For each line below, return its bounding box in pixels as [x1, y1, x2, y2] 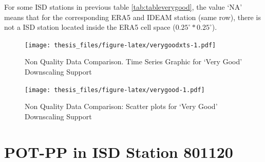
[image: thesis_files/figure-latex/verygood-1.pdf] [25, 86, 205, 94]
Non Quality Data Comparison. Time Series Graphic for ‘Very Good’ [25, 56, 242, 67]
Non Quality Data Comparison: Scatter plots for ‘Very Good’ [25, 101, 218, 112]
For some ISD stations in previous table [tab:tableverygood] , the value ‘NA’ [4, 2, 242, 12]
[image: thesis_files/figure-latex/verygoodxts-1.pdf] [25, 41, 216, 49]
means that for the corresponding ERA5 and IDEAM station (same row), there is [4, 11, 261, 22]
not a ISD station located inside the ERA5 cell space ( [4, 22, 176, 32]
